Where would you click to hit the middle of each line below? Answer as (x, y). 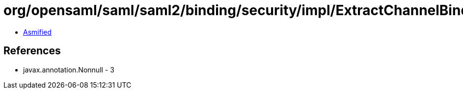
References (32, 51)
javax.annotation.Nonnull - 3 (69, 70)
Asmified (38, 32)
